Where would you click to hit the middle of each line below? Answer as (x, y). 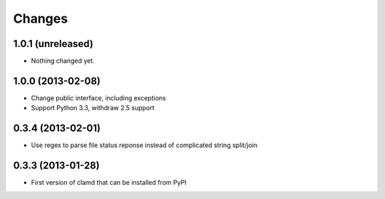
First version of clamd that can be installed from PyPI (109, 183)
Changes (40, 18)
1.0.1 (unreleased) (53, 44)
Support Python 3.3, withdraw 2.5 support (93, 108)
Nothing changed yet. (63, 61)
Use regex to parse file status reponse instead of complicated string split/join (144, 145)
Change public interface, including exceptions (99, 98)
